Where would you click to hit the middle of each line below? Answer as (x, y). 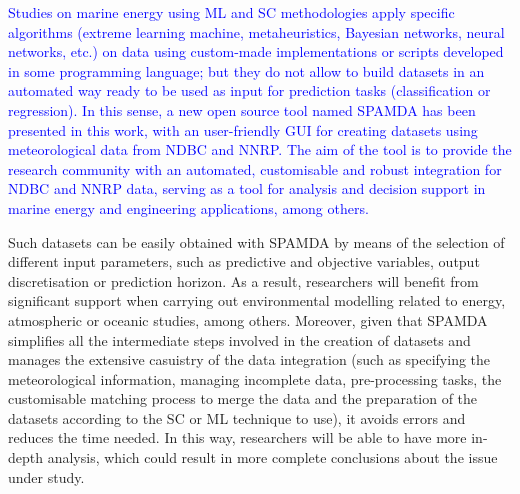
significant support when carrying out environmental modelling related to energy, (257, 300)
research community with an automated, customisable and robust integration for (255, 168)
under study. (46, 476)
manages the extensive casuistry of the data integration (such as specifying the (249, 359)
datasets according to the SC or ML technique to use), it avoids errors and (237, 417)
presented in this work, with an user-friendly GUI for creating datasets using (243, 129)
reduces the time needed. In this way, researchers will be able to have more (237, 437)
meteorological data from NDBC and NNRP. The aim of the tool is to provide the (260, 149)
